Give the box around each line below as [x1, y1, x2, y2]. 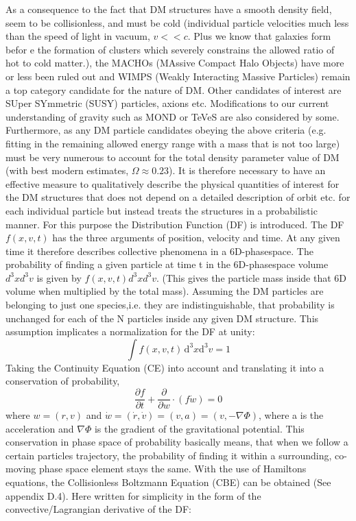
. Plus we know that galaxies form [187, 29, 331, 43]
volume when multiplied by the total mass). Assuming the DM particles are [5, 284, 324, 298]
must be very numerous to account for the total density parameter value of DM [5, 149, 340, 164]
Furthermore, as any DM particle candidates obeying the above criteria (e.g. [5, 123, 327, 137]
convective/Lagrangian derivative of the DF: [5, 502, 191, 516]
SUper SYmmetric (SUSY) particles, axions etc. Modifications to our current [5, 96, 329, 110]
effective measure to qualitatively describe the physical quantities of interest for [5, 176, 340, 191]
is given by [36, 270, 82, 284]
